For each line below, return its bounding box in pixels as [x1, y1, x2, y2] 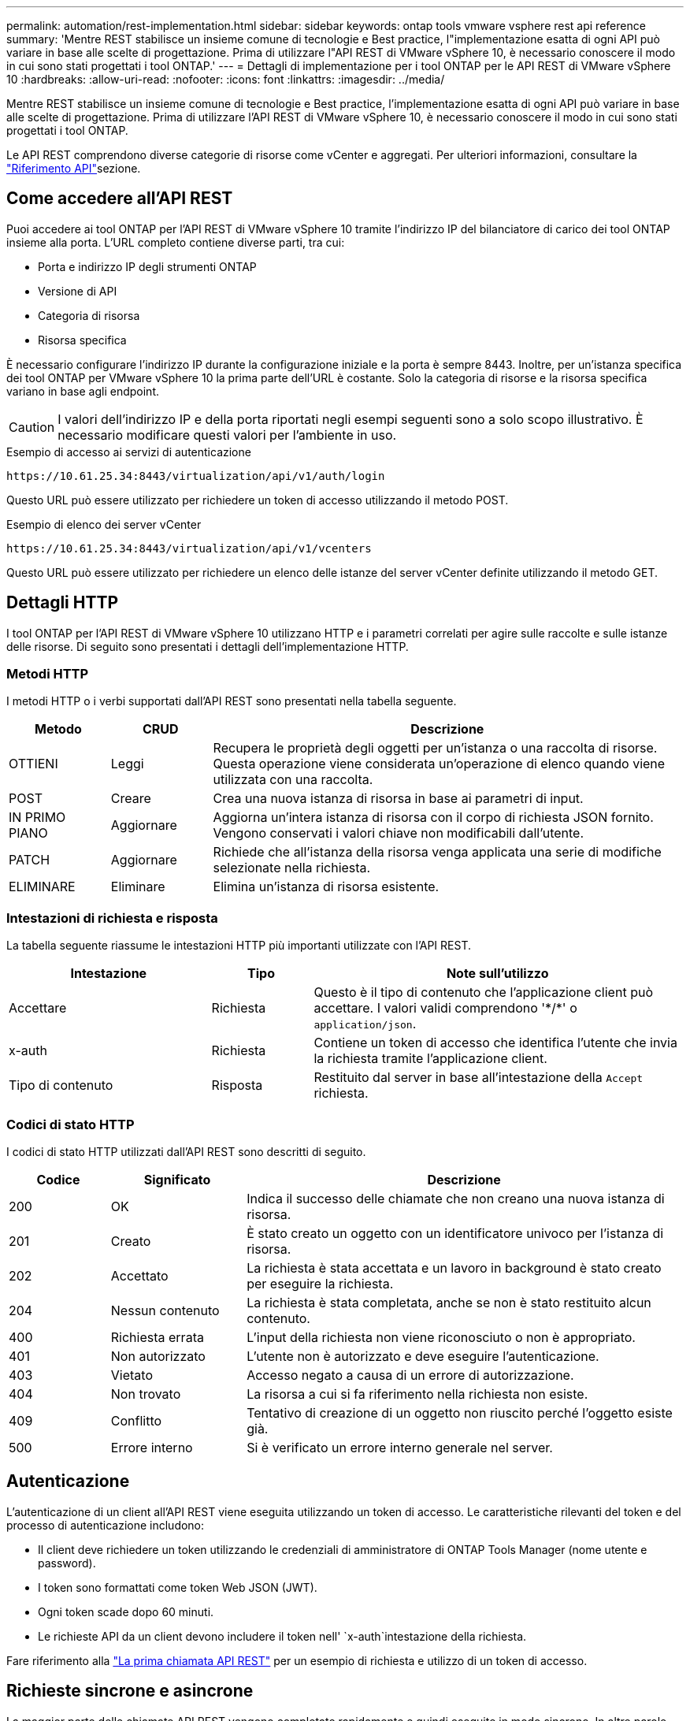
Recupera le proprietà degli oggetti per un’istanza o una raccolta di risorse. [213, 740, 658, 756]
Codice [36, 1171, 80, 1188]
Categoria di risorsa [38, 308, 140, 322]
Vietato [110, 1366, 154, 1383]
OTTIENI [9, 756, 58, 772]
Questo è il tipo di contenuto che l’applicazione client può [313, 984, 653, 1001]
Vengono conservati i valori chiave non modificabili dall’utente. [213, 825, 584, 842]
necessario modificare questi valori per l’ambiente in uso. [57, 426, 397, 443]
